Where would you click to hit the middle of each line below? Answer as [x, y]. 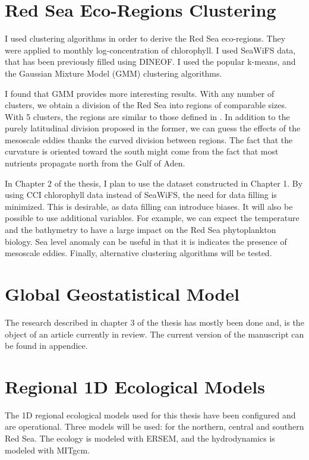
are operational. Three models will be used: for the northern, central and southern [154, 426]
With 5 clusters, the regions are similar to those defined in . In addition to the [147, 116]
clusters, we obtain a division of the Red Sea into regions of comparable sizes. [146, 105]
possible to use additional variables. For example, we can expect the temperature [152, 218]
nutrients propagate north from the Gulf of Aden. [95, 163]
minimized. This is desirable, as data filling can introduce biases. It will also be [149, 206]
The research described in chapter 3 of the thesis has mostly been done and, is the [154, 322]
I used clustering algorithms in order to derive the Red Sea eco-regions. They [145, 38]
